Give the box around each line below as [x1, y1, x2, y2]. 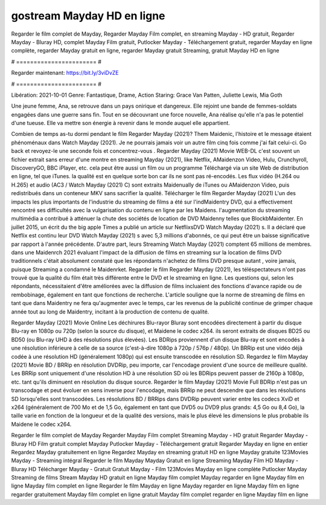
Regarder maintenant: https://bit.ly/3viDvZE [11, 69, 119, 77]
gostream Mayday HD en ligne [11, 9, 165, 22]
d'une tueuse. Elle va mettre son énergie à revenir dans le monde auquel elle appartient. [11, 120, 231, 127]
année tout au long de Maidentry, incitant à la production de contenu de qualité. [11, 308, 209, 315]
